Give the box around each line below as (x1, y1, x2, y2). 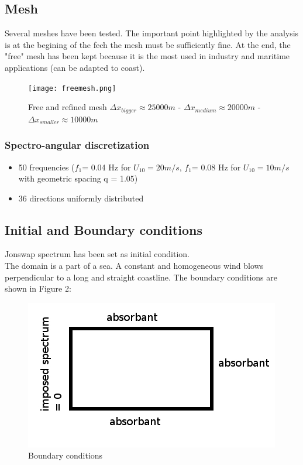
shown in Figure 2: (5, 282, 71, 295)
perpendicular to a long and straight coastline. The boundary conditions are (5, 271, 277, 283)
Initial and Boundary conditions (5, 220, 202, 238)
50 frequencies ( (18, 160, 75, 173)
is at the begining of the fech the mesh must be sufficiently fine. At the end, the (5, 38, 291, 50)
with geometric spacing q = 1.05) (18, 172, 138, 184)
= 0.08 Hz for (191, 160, 241, 173)
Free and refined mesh (28, 101, 107, 113)
